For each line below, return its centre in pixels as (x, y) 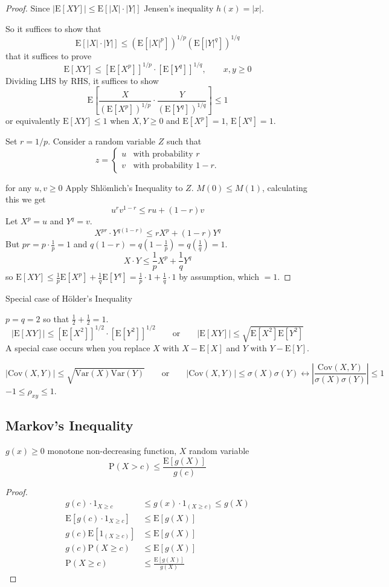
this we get (26, 199)
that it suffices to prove (49, 55)
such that (184, 141)
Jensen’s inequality (179, 8)
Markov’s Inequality (69, 425)
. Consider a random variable (102, 141)
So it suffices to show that (53, 28)
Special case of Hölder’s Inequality (69, 298)
